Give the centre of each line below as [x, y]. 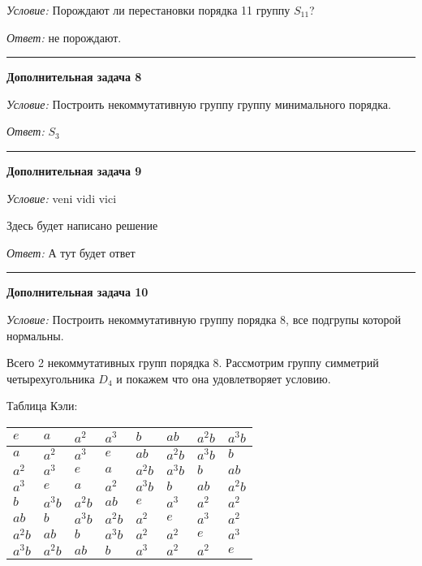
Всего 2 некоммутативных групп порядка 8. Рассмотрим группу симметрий [193, 363]
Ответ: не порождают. [64, 37]
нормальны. [35, 335]
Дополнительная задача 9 [74, 170]
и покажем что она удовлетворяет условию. [224, 378]
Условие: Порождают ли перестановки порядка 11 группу [149, 10]
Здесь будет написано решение [82, 225]
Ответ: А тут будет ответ [71, 252]
